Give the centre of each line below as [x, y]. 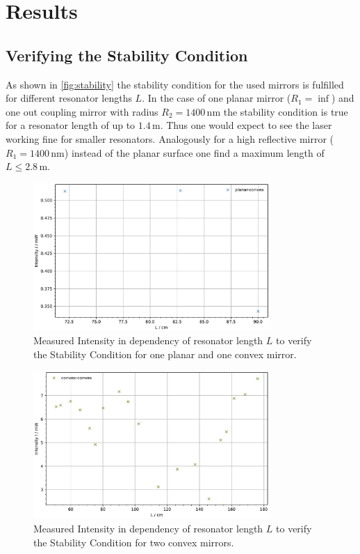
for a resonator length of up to [71, 125]
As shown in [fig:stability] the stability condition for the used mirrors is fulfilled [175, 84]
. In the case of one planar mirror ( [216, 98]
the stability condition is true [286, 111]
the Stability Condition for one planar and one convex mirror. [165, 354]
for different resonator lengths [69, 98]
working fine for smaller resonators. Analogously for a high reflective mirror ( [170, 138]
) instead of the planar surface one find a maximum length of [194, 152]
